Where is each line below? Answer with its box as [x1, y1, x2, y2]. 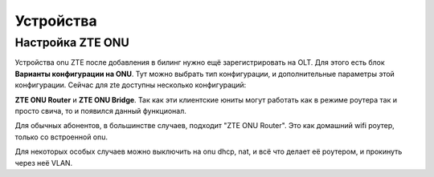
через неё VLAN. [14, 158, 73, 167]
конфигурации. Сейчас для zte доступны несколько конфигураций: [14, 80, 247, 90]
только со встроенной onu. [14, 132, 108, 142]
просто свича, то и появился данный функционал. [14, 106, 186, 115]
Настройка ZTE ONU [14, 35, 130, 50]
